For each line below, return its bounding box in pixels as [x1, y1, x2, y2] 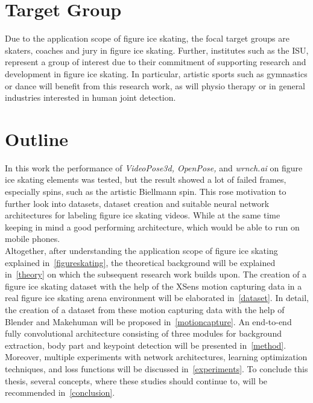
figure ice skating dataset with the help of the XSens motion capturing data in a [5, 279, 302, 292]
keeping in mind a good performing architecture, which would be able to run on [5, 220, 300, 233]
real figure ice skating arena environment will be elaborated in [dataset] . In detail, [5, 291, 309, 304]
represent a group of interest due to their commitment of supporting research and [5, 56, 306, 68]
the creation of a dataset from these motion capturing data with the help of [5, 303, 285, 316]
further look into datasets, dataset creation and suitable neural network [5, 197, 270, 209]
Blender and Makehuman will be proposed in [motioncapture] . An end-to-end [5, 315, 292, 328]
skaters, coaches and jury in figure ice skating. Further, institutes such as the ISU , [5, 43, 309, 56]
